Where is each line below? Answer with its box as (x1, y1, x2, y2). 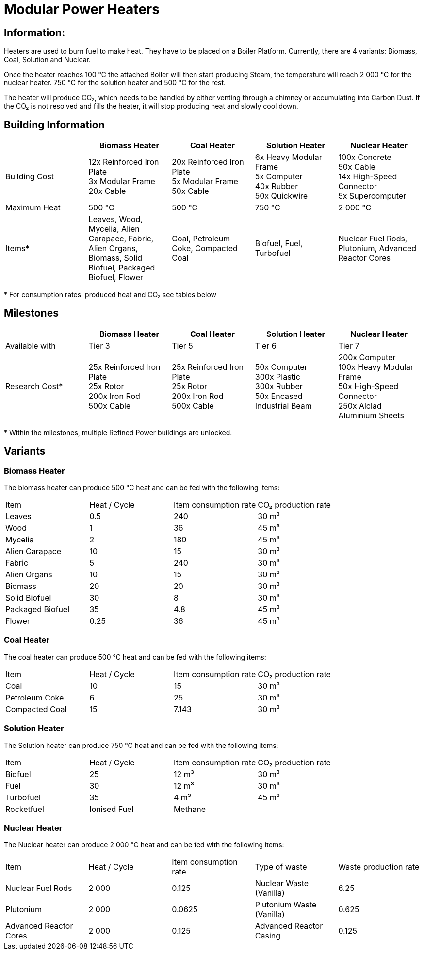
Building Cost (5, 172, 54, 182)
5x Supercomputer (338, 191, 407, 201)
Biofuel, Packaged (88, 263, 155, 273)
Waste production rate (338, 862, 420, 872)
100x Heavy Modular (338, 362, 414, 372)
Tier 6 (255, 340, 277, 350)
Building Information (4, 118, 105, 131)
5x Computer (255, 172, 303, 182)
